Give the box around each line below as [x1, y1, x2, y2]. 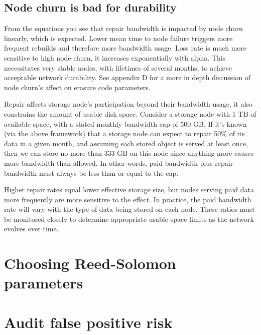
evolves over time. [4, 223, 59, 234]
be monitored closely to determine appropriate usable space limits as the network [4, 213, 254, 224]
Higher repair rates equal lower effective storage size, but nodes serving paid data [4, 184, 254, 195]
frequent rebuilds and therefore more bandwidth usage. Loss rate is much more [4, 43, 247, 53]
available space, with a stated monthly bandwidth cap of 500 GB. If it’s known [4, 118, 247, 129]
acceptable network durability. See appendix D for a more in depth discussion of [4, 72, 251, 83]
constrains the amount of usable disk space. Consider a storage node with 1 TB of [4, 108, 256, 119]
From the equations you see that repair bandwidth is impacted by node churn [4, 23, 243, 34]
